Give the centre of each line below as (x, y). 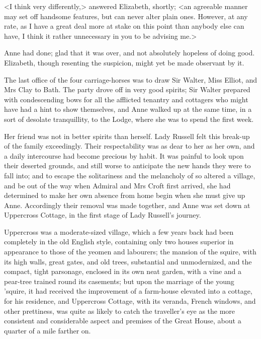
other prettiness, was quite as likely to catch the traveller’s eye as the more (120, 311)
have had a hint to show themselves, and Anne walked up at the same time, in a (128, 109)
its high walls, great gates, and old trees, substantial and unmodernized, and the (128, 261)
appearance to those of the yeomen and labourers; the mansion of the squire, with (130, 252)
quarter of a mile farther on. (48, 330)
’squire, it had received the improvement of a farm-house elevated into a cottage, (128, 291)
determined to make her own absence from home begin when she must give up (125, 195)
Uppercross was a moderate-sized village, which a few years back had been (119, 231)
